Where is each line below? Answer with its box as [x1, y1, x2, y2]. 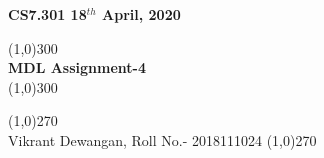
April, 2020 [102, 4, 181, 24]
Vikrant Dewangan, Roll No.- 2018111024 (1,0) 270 [8, 129, 317, 150]
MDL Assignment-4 [8, 57, 146, 78]
